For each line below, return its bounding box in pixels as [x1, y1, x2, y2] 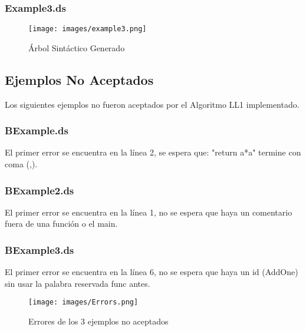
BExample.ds [5, 123, 68, 138]
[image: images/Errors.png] [28, 298, 139, 307]
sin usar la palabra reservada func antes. [5, 277, 150, 289]
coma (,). [5, 158, 38, 170]
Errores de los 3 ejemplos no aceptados [28, 315, 169, 327]
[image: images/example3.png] [28, 25, 147, 34]
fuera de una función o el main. [5, 217, 118, 230]
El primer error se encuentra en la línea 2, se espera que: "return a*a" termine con [5, 146, 301, 158]
